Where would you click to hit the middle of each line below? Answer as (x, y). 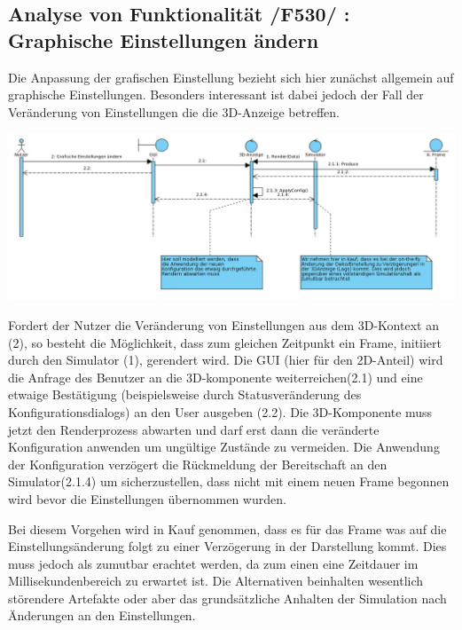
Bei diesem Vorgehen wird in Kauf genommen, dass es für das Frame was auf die (227, 528)
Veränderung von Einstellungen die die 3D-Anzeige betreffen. (174, 111)
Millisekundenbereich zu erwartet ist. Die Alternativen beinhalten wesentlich (216, 581)
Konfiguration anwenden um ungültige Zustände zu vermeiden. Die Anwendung (224, 447)
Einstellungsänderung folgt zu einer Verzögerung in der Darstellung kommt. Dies (227, 546)
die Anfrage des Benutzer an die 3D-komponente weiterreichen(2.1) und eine (215, 377)
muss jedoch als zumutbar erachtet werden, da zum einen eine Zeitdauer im (213, 563)
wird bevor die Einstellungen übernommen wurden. (147, 498)
